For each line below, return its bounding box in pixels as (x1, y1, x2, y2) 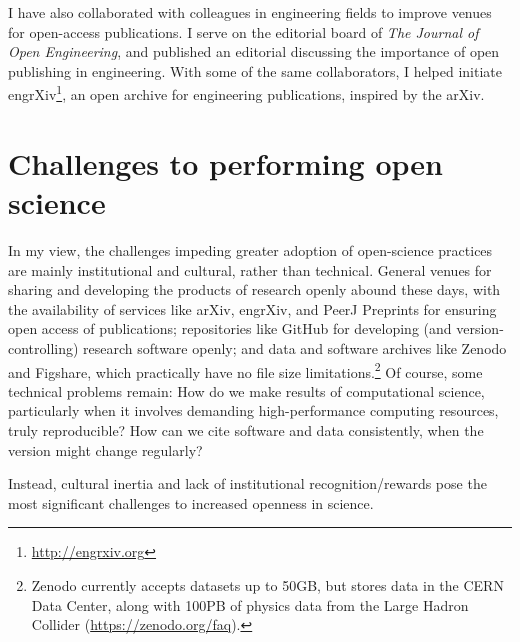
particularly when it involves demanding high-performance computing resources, (8, 400, 499, 421)
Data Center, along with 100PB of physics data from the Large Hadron (31, 594, 469, 615)
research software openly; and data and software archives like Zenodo (83, 337, 507, 358)
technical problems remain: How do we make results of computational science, (8, 380, 485, 401)
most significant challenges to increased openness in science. (8, 492, 374, 513)
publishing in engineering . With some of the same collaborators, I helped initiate (8, 60, 502, 81)
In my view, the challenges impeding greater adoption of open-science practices (8, 239, 493, 260)
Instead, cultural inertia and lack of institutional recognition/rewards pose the (8, 473, 487, 494)
